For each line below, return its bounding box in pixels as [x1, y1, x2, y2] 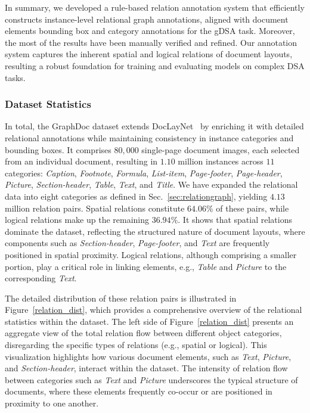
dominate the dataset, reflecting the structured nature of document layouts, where [5, 225, 305, 237]
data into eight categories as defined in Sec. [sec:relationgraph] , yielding [5, 190, 268, 202]
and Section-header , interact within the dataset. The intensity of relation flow [5, 362, 288, 374]
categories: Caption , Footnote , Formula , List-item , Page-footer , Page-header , [5, 166, 283, 179]
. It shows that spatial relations [178, 213, 292, 226]
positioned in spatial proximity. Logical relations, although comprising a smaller [5, 248, 297, 260]
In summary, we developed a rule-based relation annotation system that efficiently [5, 1, 305, 13]
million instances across [178, 155, 263, 167]
